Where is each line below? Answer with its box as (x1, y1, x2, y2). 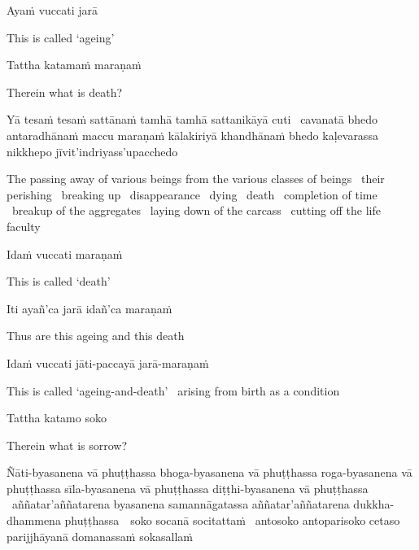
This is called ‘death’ (7, 273, 111, 290)
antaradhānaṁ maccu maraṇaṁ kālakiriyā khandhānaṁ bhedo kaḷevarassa (7, 126, 378, 143)
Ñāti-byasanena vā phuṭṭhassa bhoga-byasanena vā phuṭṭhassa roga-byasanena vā (7, 464, 412, 481)
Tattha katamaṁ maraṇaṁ (7, 56, 142, 73)
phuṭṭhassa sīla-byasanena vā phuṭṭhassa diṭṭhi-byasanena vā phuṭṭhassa (7, 479, 369, 496)
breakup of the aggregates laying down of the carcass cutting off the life (11, 202, 381, 219)
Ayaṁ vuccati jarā (7, 2, 98, 18)
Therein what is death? (7, 83, 123, 100)
